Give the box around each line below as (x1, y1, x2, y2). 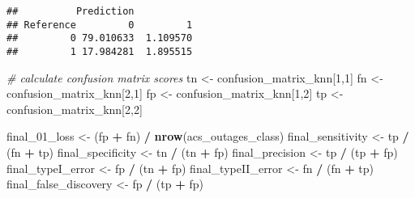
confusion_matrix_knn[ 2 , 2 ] (6, 100, 143, 117)
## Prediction (6, 6, 135, 17)
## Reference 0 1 (6, 19, 193, 31)
